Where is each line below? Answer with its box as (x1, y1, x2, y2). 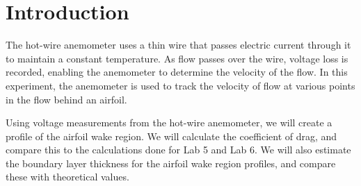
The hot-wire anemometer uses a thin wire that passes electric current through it (6, 37, 351, 52)
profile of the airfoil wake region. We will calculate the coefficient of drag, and (6, 128, 337, 143)
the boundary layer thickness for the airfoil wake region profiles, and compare (6, 155, 336, 170)
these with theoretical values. (6, 169, 129, 184)
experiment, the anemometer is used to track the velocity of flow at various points (6, 78, 355, 92)
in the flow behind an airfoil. (6, 92, 127, 106)
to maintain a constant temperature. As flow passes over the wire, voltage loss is (6, 51, 348, 65)
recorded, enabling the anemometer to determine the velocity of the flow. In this (6, 65, 348, 79)
